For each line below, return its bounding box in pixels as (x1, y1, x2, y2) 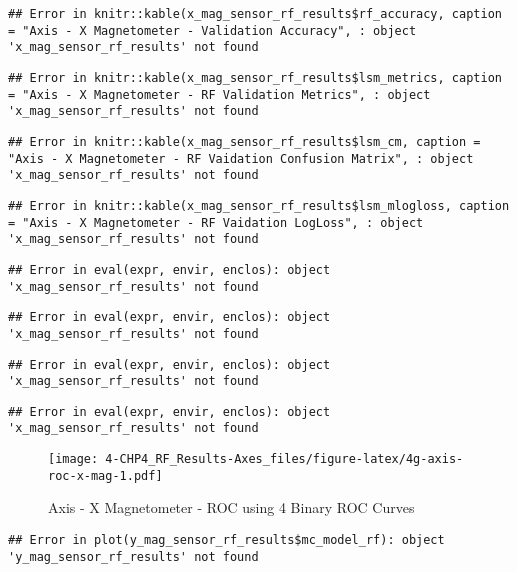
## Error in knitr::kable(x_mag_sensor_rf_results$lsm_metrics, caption (8, 70, 502, 85)
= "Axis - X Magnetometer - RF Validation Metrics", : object (8, 87, 431, 102)
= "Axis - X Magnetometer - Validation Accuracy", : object (8, 23, 417, 38)
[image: (48, 452, 99, 467)
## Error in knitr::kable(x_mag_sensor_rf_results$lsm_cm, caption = (8, 134, 481, 149)
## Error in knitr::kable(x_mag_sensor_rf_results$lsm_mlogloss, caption (8, 198, 510, 213)
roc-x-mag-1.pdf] (48, 468, 163, 483)
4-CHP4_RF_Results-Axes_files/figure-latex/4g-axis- (105, 452, 464, 467)
